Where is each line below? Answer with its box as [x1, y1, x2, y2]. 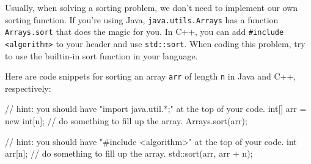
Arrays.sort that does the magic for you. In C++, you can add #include [5, 25, 284, 38]
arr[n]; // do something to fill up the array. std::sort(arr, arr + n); [5, 147, 253, 160]
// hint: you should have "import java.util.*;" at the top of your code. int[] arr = [5, 102, 307, 115]
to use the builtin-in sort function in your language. [5, 49, 198, 62]
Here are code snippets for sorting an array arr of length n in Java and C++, [5, 70, 296, 83]
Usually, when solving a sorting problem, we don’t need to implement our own [5, 1, 298, 13]
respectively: [5, 81, 51, 94]
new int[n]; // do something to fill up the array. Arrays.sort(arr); [5, 114, 247, 127]
